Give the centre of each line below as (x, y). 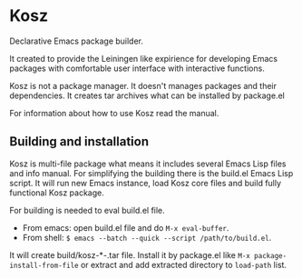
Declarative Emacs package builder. (76, 41)
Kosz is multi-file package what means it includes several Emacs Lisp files (148, 164)
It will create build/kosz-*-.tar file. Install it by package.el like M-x (130, 254)
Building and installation (79, 142)
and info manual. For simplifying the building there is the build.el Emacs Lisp (151, 173)
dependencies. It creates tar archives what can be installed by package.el (147, 95)
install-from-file (44, 265)
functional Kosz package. (57, 193)
